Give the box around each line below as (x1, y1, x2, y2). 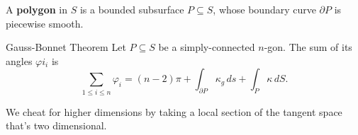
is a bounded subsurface (79, 2, 184, 16)
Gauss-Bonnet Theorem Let (6, 40, 126, 54)
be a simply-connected (158, 40, 255, 54)
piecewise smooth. (6, 16, 84, 30)
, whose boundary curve (213, 2, 316, 16)
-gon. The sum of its (264, 40, 352, 54)
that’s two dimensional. (6, 118, 107, 133)
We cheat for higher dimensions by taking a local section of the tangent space (6, 104, 342, 119)
